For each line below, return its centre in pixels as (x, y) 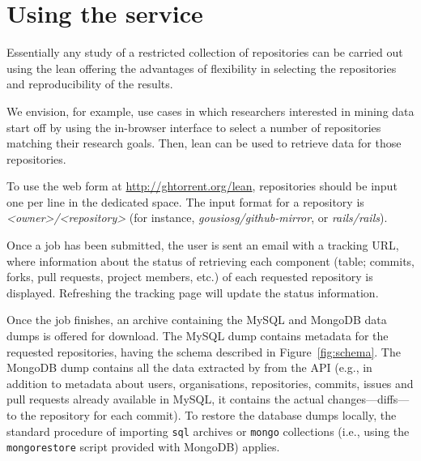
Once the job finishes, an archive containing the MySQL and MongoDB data (197, 320)
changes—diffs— (368, 399)
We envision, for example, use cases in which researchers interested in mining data (210, 111)
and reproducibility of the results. (90, 84)
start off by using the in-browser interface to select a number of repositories (194, 127)
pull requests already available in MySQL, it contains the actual (166, 399)
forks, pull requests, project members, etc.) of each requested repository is (190, 277)
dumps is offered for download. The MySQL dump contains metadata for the (198, 336)
